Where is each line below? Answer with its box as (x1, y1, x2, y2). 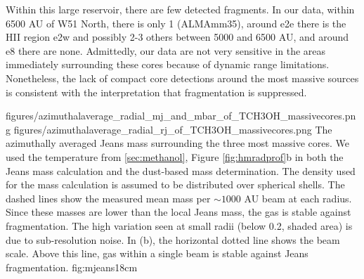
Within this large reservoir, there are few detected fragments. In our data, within (6, 2, 355, 16)
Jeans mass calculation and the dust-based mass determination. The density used (6, 163, 356, 178)
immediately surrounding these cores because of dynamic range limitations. (6, 57, 330, 72)
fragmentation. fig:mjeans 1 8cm (6, 259, 138, 274)
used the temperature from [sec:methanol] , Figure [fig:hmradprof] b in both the (6, 149, 344, 164)
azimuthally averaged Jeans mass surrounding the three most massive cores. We (6, 136, 350, 150)
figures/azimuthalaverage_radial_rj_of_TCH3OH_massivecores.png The (13, 122, 332, 136)
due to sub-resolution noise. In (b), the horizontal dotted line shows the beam (6, 232, 340, 247)
